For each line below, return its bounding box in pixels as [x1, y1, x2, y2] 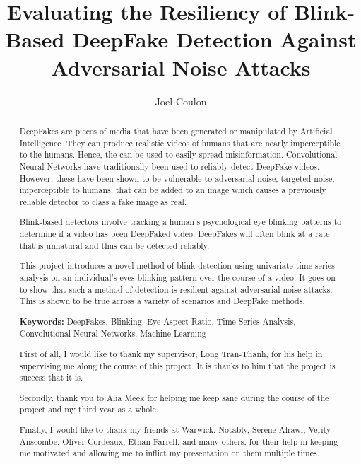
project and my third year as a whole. [19, 403, 159, 415]
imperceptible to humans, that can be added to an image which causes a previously [19, 184, 326, 196]
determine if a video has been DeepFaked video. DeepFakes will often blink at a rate [19, 228, 330, 240]
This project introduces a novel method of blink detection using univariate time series [19, 260, 335, 272]
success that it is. [19, 371, 83, 383]
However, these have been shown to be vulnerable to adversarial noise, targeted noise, [19, 172, 335, 184]
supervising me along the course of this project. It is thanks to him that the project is [19, 359, 336, 371]
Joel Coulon [155, 93, 207, 108]
